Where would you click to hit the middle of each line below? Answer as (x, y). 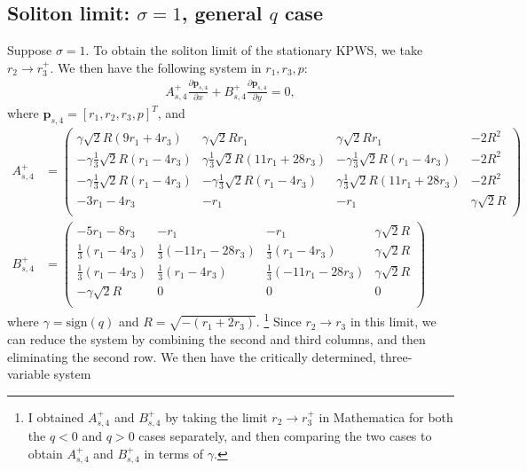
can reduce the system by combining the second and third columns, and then (216, 338)
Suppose (30, 50)
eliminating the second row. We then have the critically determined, (192, 356)
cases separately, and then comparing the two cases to (285, 436)
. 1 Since (279, 320)
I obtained (56, 416)
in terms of (174, 453)
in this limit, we (393, 322)
